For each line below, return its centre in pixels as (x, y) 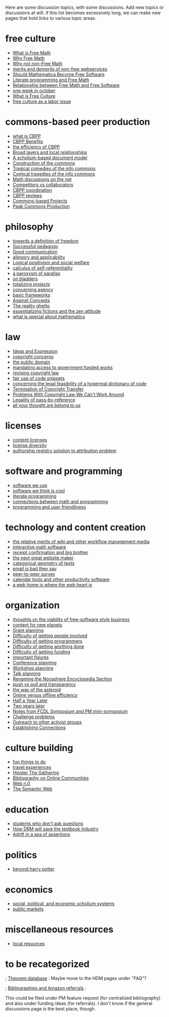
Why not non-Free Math (37, 64)
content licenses (30, 440)
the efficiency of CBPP (36, 146)
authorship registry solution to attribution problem (64, 451)
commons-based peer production (78, 122)
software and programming (64, 471)
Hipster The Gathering (36, 773)
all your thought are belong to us (47, 405)
